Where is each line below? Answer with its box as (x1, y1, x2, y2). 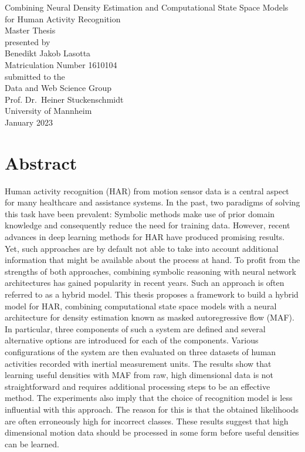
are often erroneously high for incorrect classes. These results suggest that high (5, 414, 289, 427)
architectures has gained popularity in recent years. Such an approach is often (5, 276, 284, 289)
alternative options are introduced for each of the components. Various (5, 334, 259, 346)
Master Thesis (5, 24, 56, 36)
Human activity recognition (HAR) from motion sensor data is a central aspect (5, 184, 289, 197)
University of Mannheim (5, 104, 92, 117)
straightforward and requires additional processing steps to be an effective (5, 380, 270, 392)
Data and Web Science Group (5, 82, 111, 94)
